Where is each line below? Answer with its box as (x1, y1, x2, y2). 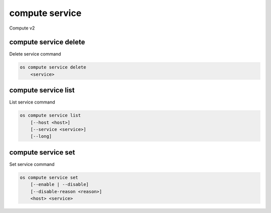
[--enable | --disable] (30, 181, 89, 187)
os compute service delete (20, 64, 86, 70)
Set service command (9, 161, 55, 167)
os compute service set (20, 174, 79, 180)
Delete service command (9, 51, 61, 57)
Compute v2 (9, 25, 35, 31)
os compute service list (20, 112, 81, 118)
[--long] (30, 133, 52, 139)
